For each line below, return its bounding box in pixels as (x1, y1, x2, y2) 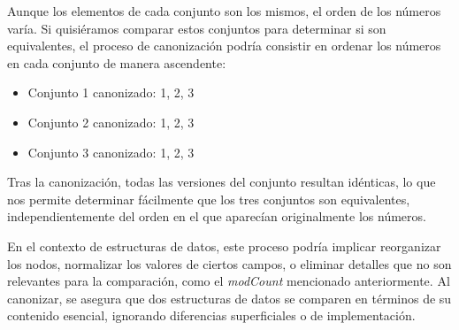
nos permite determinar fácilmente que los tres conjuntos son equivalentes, (7, 189, 410, 208)
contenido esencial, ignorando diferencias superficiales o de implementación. (7, 306, 416, 325)
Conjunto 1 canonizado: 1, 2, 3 (27, 83, 195, 102)
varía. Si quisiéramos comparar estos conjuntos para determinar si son (7, 19, 386, 37)
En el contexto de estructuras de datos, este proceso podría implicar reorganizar (7, 236, 441, 255)
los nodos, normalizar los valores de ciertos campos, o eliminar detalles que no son (7, 254, 452, 272)
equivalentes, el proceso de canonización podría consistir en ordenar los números (7, 36, 441, 55)
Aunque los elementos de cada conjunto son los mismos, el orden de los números (7, 2, 441, 19)
